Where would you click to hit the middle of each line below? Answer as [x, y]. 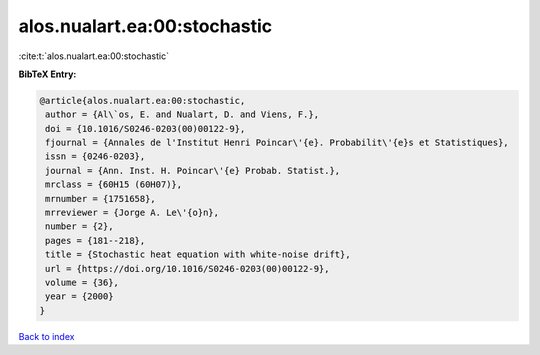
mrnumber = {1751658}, [101, 198]
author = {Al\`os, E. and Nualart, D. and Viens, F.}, [182, 114]
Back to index [46, 336]
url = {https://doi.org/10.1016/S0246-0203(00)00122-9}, [187, 268]
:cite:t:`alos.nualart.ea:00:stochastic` [94, 56]
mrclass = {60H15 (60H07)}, [114, 184]
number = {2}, [79, 226]
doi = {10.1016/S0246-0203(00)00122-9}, [145, 128]
